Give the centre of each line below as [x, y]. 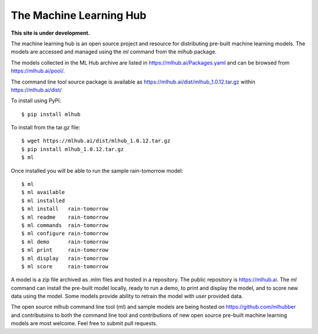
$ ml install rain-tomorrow [65, 209]
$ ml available [43, 192]
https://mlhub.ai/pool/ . [38, 71]
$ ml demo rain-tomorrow [65, 242]
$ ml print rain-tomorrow [65, 250]
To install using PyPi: [36, 101]
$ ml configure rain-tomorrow [65, 233]
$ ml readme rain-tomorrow [65, 217]
